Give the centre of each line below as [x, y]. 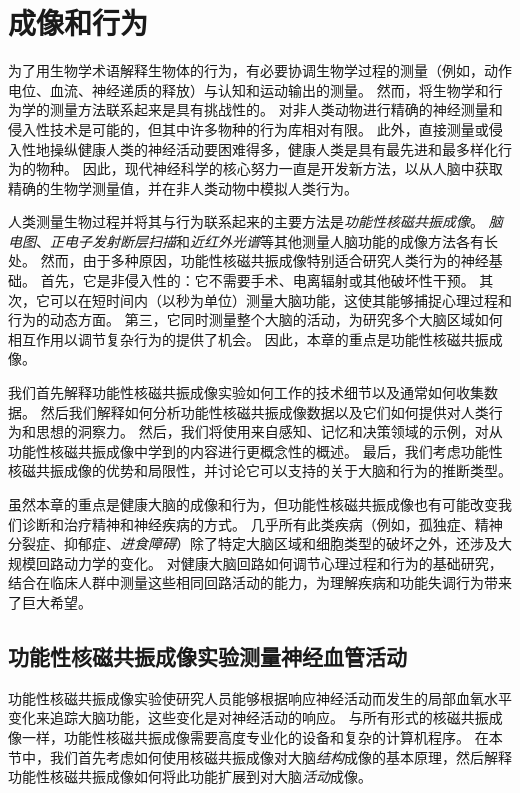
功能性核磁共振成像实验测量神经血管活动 [207, 655]
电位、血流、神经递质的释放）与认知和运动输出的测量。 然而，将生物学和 [248, 89]
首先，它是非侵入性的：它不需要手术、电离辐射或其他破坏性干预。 [257, 280]
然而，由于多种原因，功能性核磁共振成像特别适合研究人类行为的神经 [264, 260]
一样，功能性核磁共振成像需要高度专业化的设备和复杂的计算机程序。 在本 [262, 736]
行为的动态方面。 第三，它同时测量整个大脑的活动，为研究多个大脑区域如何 [255, 319]
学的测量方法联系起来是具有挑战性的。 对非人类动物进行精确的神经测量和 [262, 109]
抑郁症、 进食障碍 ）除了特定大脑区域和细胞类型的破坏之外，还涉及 [280, 543]
